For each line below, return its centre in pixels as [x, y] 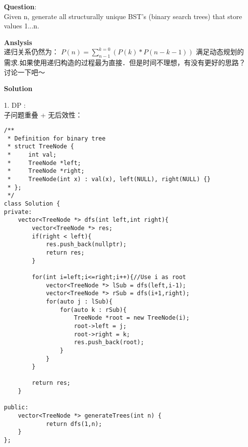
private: [18, 212]
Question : [20, 6]
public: [16, 408]
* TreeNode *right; [46, 171]
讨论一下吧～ [24, 72]
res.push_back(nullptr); [86, 245]
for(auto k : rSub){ [93, 310]
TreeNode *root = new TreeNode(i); [132, 318]
